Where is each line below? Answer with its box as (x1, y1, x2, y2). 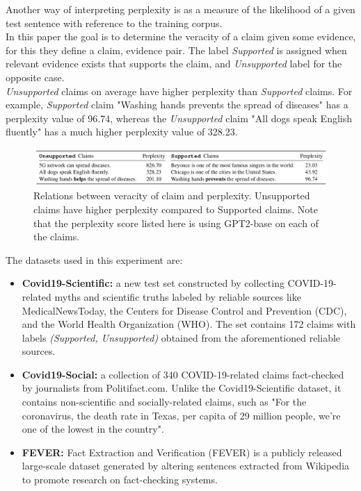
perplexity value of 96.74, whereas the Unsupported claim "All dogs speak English (6, 110, 353, 125)
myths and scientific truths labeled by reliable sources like (54, 289, 301, 303)
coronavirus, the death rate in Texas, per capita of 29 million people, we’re (22, 408, 341, 422)
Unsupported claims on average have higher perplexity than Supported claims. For (6, 83, 353, 98)
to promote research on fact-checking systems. (22, 472, 218, 487)
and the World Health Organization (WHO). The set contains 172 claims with (22, 317, 356, 331)
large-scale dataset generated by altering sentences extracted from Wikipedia (22, 458, 350, 473)
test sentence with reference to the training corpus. (6, 15, 223, 30)
